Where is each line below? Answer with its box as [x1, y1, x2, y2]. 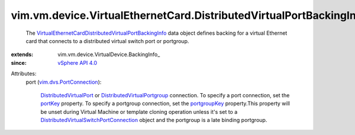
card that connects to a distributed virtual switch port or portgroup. [25, 37, 189, 44]
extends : [11, 51, 34, 58]
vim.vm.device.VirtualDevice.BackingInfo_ [57, 51, 160, 58]
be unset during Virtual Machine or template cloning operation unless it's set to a [40, 108, 238, 115]
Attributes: [11, 70, 37, 77]
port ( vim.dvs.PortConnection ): [25, 78, 102, 85]
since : [11, 59, 27, 66]
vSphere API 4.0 [57, 59, 98, 66]
